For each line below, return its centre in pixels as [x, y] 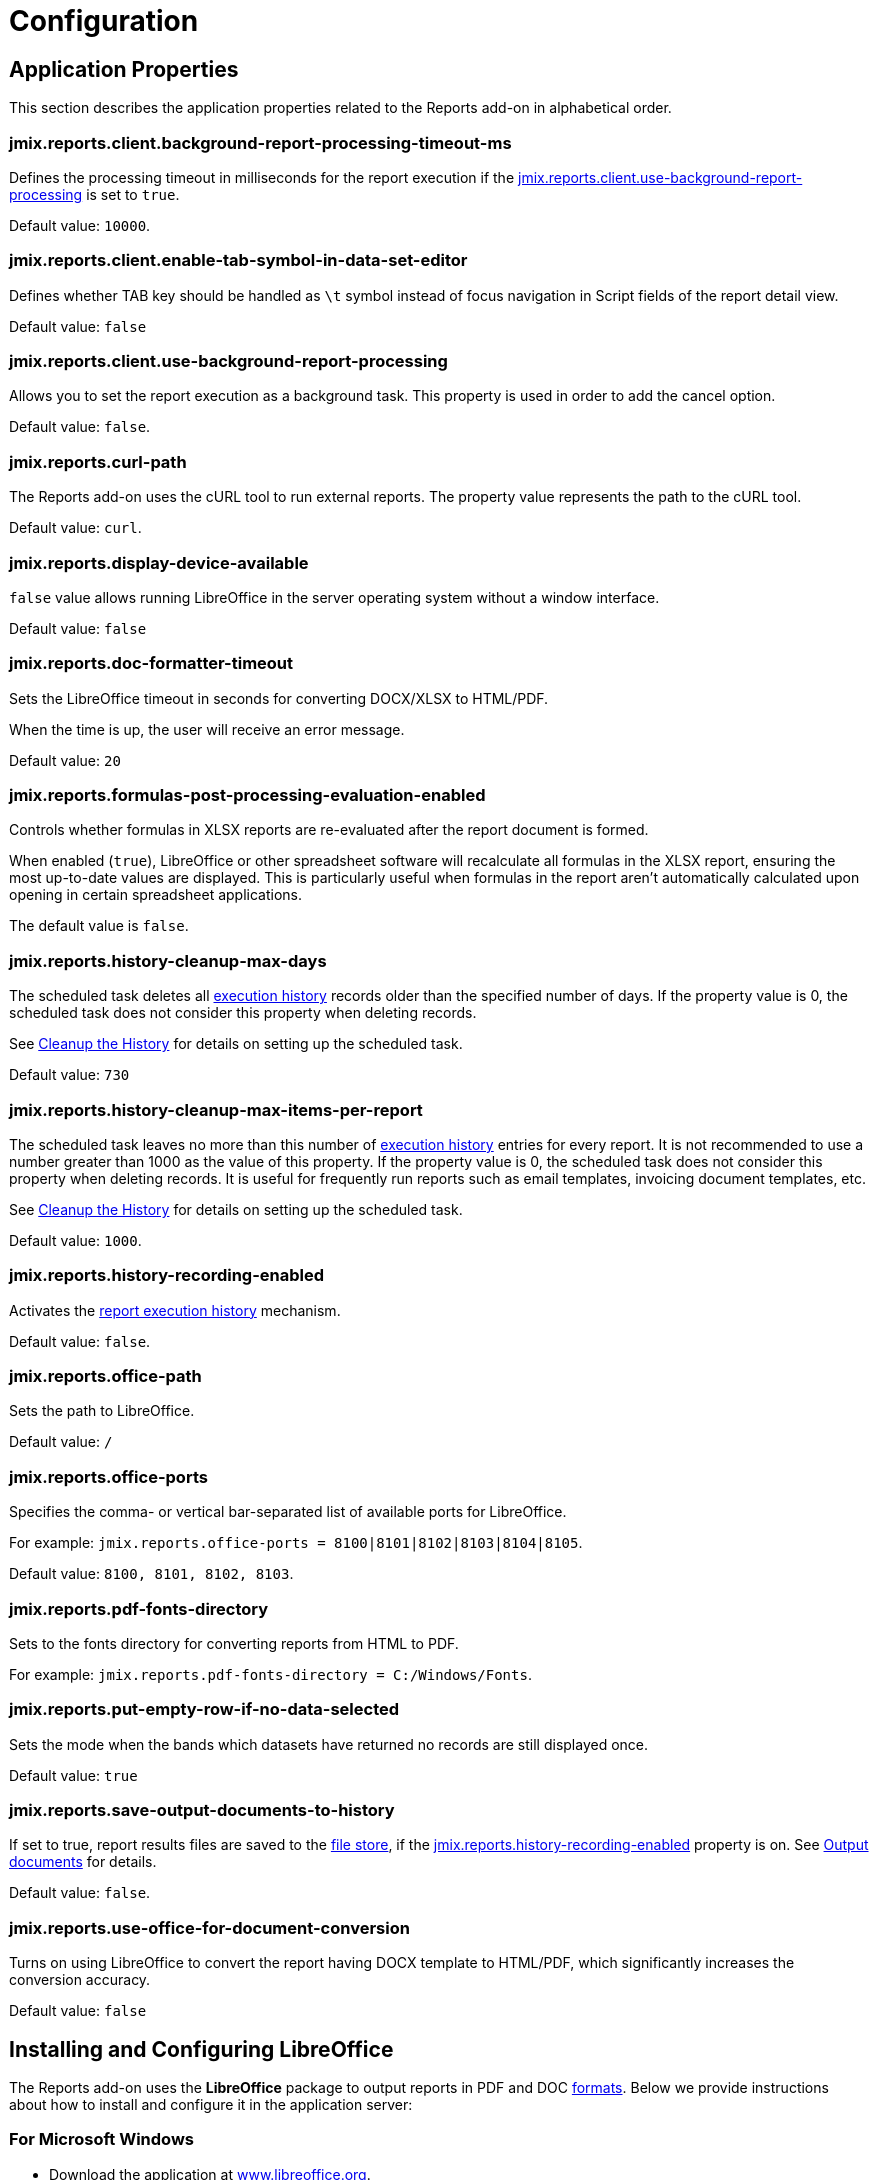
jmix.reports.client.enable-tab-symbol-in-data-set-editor [238, 260]
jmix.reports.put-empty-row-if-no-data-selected [204, 1709]
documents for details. [83, 1862]
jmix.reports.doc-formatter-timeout [151, 663]
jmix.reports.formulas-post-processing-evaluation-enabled [247, 795]
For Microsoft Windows [102, 2139]
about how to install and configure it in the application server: [211, 2105]
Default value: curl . [75, 528]
